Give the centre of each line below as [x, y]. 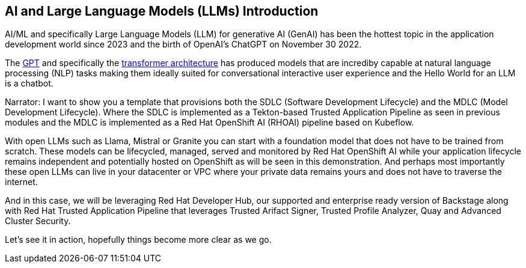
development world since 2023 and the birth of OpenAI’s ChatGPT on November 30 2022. [183, 44]
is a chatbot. [29, 84]
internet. [21, 182]
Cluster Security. [38, 221]
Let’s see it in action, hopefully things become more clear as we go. [138, 240]
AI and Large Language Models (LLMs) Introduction [162, 11]
